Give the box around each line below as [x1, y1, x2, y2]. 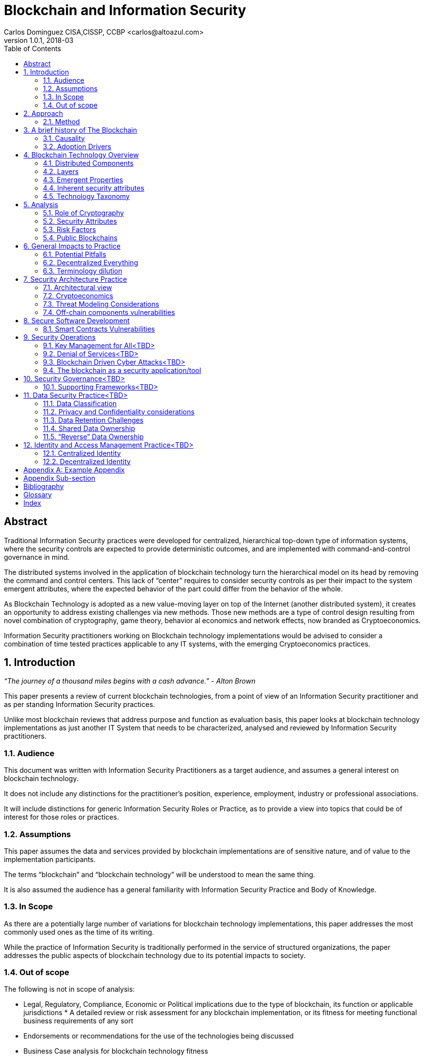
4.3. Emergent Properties [43, 175, 123, 184]
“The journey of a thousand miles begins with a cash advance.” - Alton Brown [4, 677, 256, 686]
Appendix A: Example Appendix [23, 465, 125, 474]
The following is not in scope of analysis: [4, 985, 135, 994]
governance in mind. [4, 552, 70, 561]
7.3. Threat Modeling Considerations [43, 299, 160, 308]
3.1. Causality [43, 134, 85, 142]
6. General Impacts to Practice [23, 241, 121, 250]
